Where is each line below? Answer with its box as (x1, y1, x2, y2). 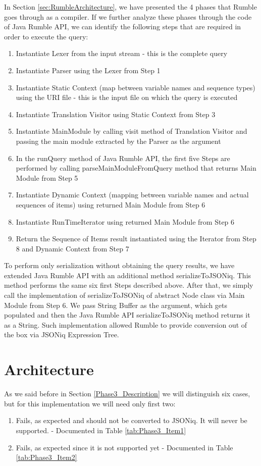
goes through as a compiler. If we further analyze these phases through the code (4, 11, 252, 22)
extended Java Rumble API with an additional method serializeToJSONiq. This (4, 270, 251, 280)
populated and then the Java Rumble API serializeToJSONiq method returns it (4, 309, 250, 320)
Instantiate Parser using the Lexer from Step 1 (16, 65, 161, 75)
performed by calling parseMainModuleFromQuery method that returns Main (16, 163, 256, 173)
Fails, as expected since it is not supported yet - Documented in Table (16, 442, 233, 452)
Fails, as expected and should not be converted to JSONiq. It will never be (16, 415, 247, 426)
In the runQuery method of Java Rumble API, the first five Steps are (16, 152, 230, 163)
